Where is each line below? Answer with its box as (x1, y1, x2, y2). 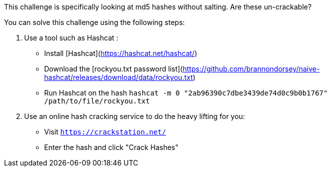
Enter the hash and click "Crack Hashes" (44, 143, 179, 151)
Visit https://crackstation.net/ (44, 127, 167, 136)
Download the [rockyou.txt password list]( (44, 64, 183, 73)
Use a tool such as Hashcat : (24, 33, 118, 42)
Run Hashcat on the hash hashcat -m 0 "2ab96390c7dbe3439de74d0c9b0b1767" (44, 88, 328, 97)
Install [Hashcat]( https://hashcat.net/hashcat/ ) (44, 49, 198, 57)
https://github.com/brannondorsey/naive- (183, 64, 320, 73)
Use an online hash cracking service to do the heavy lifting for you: (24, 112, 245, 120)
